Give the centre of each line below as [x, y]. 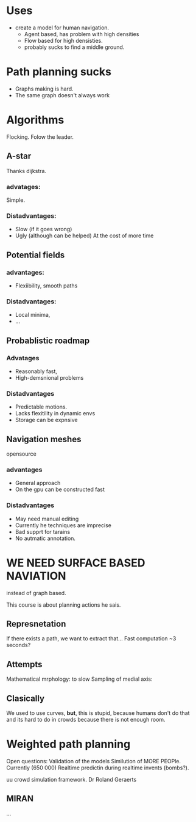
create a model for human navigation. [62, 28]
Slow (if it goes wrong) [44, 229]
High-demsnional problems [49, 377]
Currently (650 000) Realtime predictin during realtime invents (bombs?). [98, 768]
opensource [21, 454]
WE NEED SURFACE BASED [76, 563]
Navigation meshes [44, 439]
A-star [19, 156]
